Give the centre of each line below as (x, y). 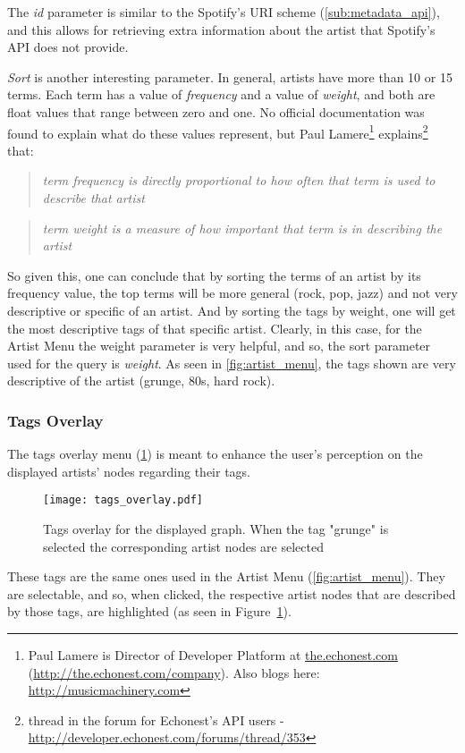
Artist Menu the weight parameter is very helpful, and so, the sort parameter (219, 346)
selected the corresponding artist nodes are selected (183, 546)
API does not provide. (68, 47)
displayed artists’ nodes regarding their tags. (129, 471)
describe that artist (93, 198)
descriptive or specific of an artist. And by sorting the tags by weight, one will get (232, 310)
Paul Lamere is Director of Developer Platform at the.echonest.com (213, 654)
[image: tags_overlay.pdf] (123, 500)
